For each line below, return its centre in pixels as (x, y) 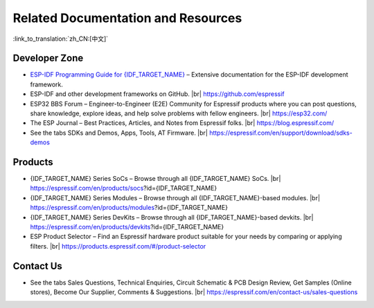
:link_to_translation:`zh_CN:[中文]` (61, 39)
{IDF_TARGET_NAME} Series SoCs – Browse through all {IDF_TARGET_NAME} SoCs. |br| (155, 179)
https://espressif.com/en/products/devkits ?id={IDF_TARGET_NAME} (127, 227)
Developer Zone (48, 58)
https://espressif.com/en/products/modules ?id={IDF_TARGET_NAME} (129, 208)
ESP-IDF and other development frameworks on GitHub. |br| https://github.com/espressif (158, 94)
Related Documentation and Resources (127, 18)
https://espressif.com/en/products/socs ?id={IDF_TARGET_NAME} (124, 188)
